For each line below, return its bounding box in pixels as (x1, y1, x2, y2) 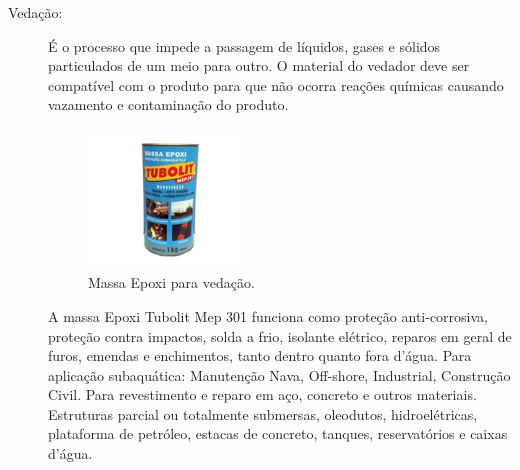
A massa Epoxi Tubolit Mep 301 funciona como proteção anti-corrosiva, (48, 305, 488, 326)
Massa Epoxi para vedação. (88, 272, 255, 293)
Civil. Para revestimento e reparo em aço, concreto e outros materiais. (48, 384, 477, 405)
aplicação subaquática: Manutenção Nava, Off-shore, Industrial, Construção (48, 364, 511, 385)
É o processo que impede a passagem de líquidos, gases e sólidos (48, 35, 441, 56)
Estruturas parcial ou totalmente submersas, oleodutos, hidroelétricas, (48, 403, 478, 424)
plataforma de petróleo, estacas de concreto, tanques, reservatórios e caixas (48, 423, 508, 444)
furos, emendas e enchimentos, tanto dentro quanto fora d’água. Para (48, 345, 472, 366)
